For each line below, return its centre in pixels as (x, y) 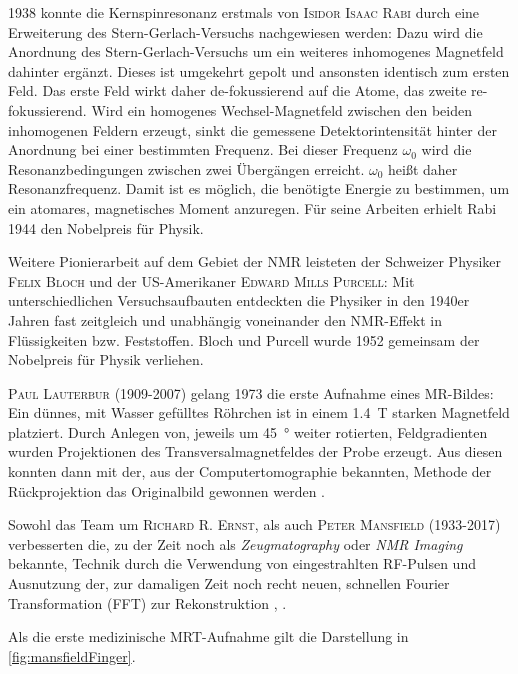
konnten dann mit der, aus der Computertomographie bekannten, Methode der (250, 471)
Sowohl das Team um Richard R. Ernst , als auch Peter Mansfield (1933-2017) (254, 524)
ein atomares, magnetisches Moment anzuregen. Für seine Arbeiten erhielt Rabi (252, 207)
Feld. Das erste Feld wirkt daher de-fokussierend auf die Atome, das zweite (237, 90)
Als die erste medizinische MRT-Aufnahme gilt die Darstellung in (208, 636)
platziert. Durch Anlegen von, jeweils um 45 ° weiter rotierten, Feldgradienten (248, 431)
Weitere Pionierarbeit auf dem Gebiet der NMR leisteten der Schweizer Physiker (255, 261)
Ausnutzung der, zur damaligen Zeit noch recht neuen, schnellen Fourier (229, 583)
